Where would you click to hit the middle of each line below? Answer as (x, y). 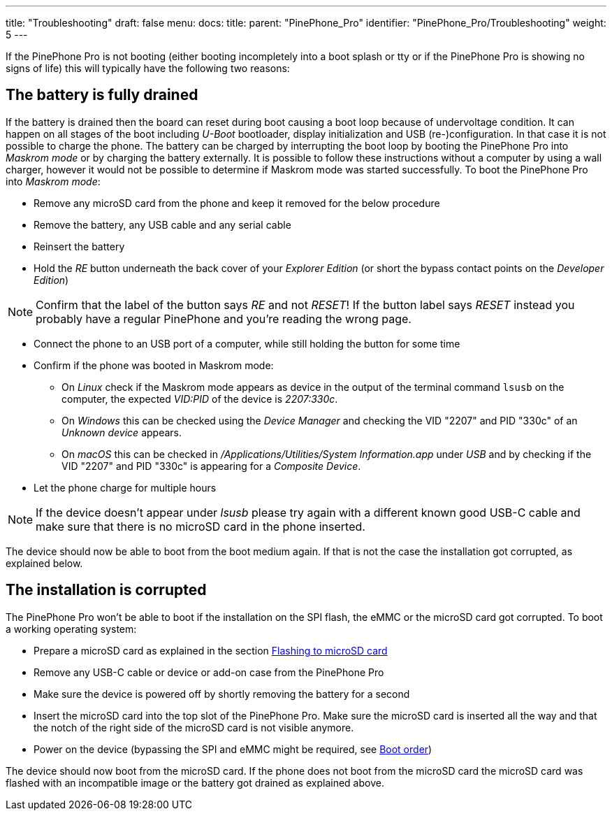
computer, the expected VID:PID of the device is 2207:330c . (200, 399)
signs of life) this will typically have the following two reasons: (148, 68)
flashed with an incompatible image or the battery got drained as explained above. (195, 782)
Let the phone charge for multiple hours (125, 487)
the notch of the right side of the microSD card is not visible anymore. (194, 727)
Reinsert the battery (79, 246)
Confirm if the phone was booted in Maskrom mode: (154, 365)
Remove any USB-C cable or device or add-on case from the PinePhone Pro (209, 672)
